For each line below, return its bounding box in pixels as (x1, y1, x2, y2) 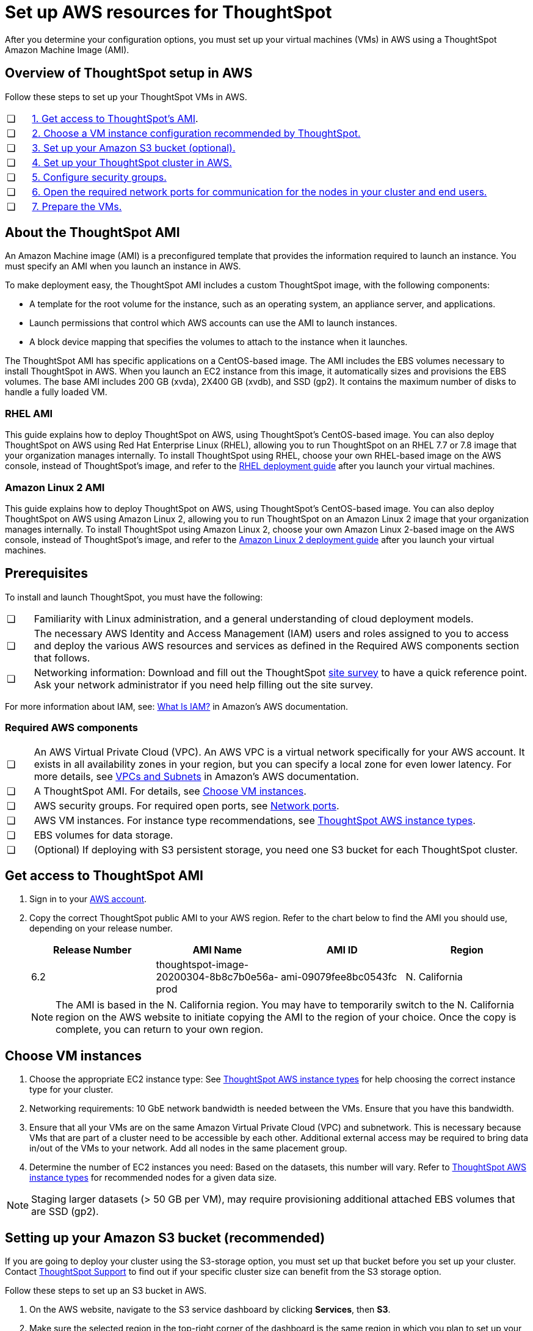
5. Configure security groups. (32, 170, 167, 183)
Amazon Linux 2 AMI (5, 481, 105, 494)
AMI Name (192, 944, 242, 957)
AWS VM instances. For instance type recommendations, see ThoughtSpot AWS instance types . (34, 814, 476, 826)
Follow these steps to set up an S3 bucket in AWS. (5, 1285, 207, 1296)
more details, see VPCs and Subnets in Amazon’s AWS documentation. (34, 770, 359, 782)
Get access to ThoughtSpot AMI (5, 867, 203, 883)
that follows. (34, 651, 90, 664)
